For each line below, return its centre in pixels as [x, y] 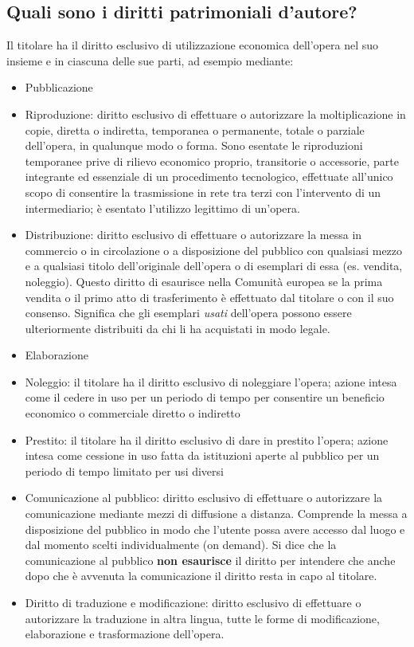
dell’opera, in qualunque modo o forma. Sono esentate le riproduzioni [194, 145]
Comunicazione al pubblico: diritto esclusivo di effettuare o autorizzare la [204, 498]
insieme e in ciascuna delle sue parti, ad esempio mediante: [150, 60]
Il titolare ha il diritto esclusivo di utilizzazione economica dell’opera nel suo [193, 45]
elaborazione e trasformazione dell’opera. [125, 634]
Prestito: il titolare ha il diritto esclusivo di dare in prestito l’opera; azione [207, 439]
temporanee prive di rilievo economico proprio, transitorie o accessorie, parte [212, 161]
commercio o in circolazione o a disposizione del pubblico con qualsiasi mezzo [214, 250]
